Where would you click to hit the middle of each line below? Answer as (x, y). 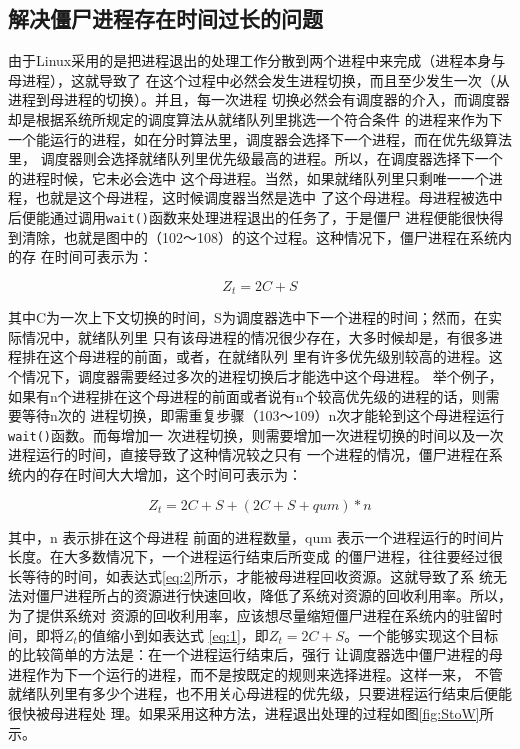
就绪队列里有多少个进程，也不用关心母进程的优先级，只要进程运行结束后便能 (260, 693)
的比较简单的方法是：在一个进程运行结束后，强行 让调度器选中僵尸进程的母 (255, 654)
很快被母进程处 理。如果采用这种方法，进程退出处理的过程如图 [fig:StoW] (244, 713)
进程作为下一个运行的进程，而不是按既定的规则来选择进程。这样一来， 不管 (255, 673)
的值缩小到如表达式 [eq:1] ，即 (173, 634)
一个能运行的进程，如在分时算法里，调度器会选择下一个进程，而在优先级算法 (260, 138)
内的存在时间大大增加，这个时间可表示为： (161, 474)
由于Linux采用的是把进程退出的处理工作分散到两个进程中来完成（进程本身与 (257, 60)
